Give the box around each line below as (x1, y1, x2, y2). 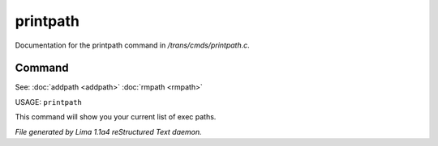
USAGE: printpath (15, 97, 83, 106)
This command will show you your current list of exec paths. (15, 112, 217, 122)
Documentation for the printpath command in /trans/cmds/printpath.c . (15, 40, 251, 50)
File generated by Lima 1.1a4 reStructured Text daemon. (15, 127, 202, 136)
